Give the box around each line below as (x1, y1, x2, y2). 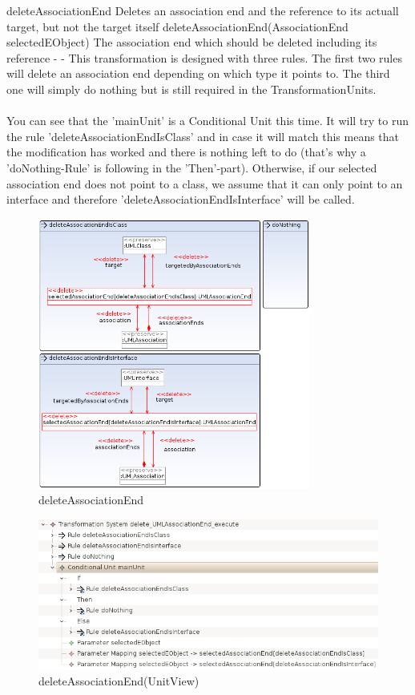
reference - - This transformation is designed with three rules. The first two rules (6, 49, 402, 66)
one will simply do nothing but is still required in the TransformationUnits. (6, 80, 377, 97)
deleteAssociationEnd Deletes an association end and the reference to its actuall (6, 2, 399, 18)
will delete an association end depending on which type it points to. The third (6, 65, 390, 82)
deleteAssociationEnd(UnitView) (38, 673, 199, 689)
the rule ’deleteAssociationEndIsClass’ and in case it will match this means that (6, 127, 400, 144)
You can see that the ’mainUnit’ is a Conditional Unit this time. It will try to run (6, 112, 409, 129)
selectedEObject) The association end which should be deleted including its (6, 34, 377, 51)
